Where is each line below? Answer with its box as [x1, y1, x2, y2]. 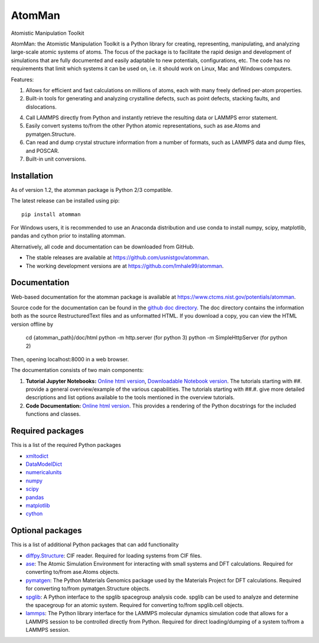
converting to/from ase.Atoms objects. [25, 569, 119, 576]
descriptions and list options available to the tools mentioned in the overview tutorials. [25, 394, 235, 401]
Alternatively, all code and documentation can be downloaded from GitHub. [11, 243, 195, 250]
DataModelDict [25, 461, 62, 468]
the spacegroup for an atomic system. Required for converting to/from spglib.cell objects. [25, 601, 244, 608]
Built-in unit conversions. [25, 155, 87, 162]
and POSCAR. [25, 147, 59, 154]
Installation [11, 171, 53, 181]
